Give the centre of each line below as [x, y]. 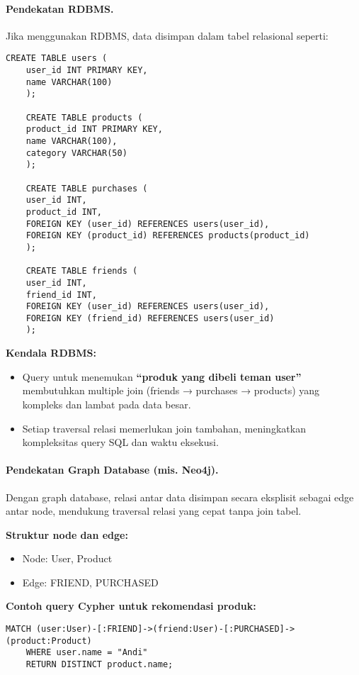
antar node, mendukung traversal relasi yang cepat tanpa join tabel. [154, 511]
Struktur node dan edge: [67, 534]
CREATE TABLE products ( [84, 117]
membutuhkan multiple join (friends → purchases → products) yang [171, 390]
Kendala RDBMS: [51, 353]
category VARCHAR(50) [76, 153]
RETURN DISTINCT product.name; [99, 665]
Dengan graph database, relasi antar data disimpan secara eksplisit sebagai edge [180, 497]
